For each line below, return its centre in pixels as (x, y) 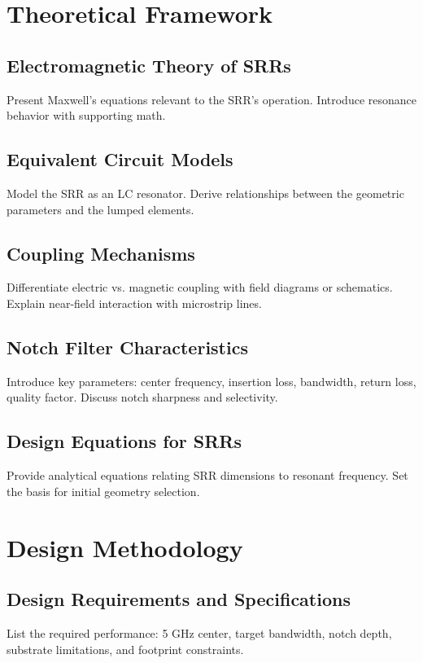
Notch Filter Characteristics (127, 347)
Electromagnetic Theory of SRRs (149, 65)
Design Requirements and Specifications (179, 599)
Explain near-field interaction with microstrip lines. (134, 303)
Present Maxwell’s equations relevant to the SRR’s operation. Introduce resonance (211, 99)
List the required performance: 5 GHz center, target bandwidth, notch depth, (199, 632)
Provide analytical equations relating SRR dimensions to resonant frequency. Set (207, 475)
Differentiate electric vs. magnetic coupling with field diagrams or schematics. (200, 287)
